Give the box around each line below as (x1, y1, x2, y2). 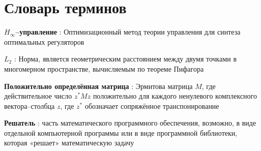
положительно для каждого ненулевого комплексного (93, 90, 257, 101)
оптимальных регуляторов (4, 36, 84, 47)
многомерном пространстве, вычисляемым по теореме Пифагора (4, 63, 204, 74)
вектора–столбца (4, 100, 55, 111)
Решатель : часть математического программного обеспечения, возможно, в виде (4, 117, 256, 128)
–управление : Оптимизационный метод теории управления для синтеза (15, 26, 241, 37)
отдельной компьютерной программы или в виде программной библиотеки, (4, 127, 238, 138)
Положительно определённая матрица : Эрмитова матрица (4, 80, 193, 91)
